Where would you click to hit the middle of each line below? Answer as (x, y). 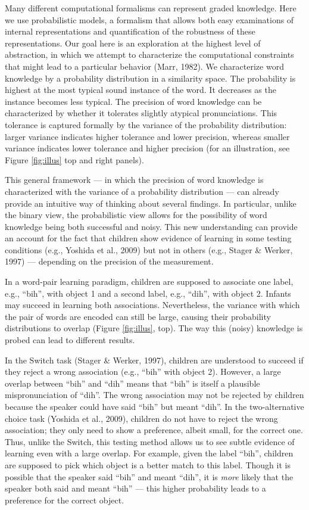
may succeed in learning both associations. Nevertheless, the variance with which (152, 305)
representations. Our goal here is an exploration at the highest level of (133, 43)
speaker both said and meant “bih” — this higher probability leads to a (135, 488)
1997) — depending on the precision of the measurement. (109, 261)
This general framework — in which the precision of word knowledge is (134, 180)
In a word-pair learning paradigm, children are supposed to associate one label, (149, 282)
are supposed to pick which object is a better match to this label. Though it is (148, 464)
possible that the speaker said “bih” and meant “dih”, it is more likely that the (149, 476)
